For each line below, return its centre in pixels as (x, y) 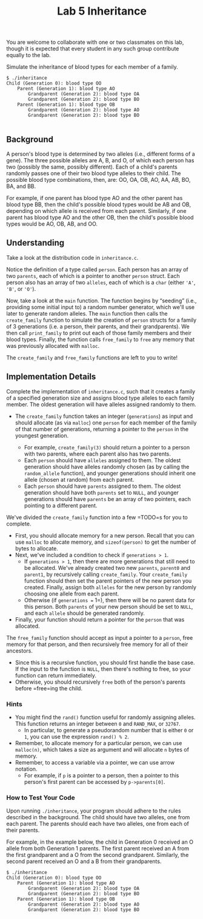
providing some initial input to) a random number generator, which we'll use (101, 307)
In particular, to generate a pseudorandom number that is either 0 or (109, 730)
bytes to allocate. (37, 548)
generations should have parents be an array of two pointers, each (107, 499)
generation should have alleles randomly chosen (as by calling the (107, 466)
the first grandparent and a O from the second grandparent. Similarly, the (98, 855)
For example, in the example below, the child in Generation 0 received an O (100, 842)
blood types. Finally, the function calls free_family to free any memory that (101, 339)
